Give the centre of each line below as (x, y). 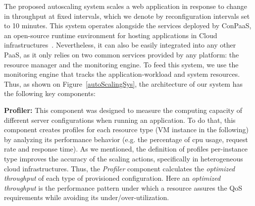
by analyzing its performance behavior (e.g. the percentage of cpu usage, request (126, 139)
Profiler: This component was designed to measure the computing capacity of (123, 110)
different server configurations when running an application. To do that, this (120, 120)
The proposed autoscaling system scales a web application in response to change (126, 6)
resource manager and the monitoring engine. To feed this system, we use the (121, 64)
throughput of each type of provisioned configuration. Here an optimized (112, 178)
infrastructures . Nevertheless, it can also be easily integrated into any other (120, 45)
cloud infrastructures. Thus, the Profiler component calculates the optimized (120, 168)
